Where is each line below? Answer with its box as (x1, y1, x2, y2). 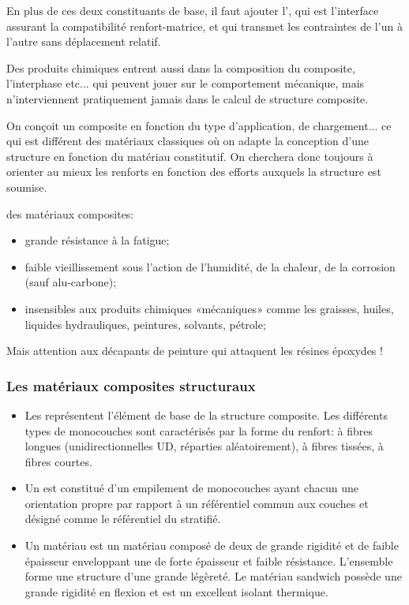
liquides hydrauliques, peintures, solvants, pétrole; (24, 316, 266, 332)
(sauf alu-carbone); (24, 274, 117, 290)
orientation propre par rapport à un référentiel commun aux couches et (24, 495, 369, 511)
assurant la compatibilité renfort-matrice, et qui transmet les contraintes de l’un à (6, 17, 403, 34)
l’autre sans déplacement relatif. (6, 33, 161, 50)
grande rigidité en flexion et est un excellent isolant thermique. (24, 583, 328, 599)
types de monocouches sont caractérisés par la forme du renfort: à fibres (24, 422, 373, 439)
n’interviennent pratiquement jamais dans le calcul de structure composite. (6, 90, 369, 106)
